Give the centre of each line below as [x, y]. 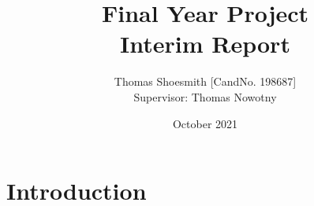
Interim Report [205, 44]
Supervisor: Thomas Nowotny [205, 96]
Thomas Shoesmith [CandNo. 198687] [205, 81]
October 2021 [205, 123]
